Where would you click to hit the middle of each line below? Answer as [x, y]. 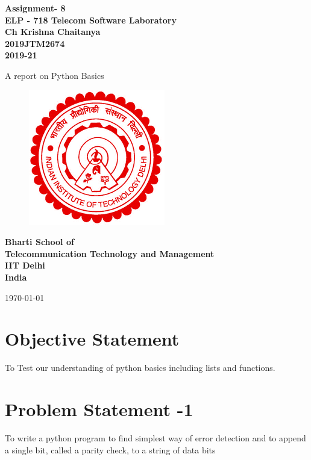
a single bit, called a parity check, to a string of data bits [110, 449]
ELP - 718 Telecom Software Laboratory [91, 20]
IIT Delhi [25, 265]
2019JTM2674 [35, 43]
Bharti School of [39, 242]
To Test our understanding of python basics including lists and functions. [140, 368]
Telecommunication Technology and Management [110, 253]
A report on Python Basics [55, 75]
